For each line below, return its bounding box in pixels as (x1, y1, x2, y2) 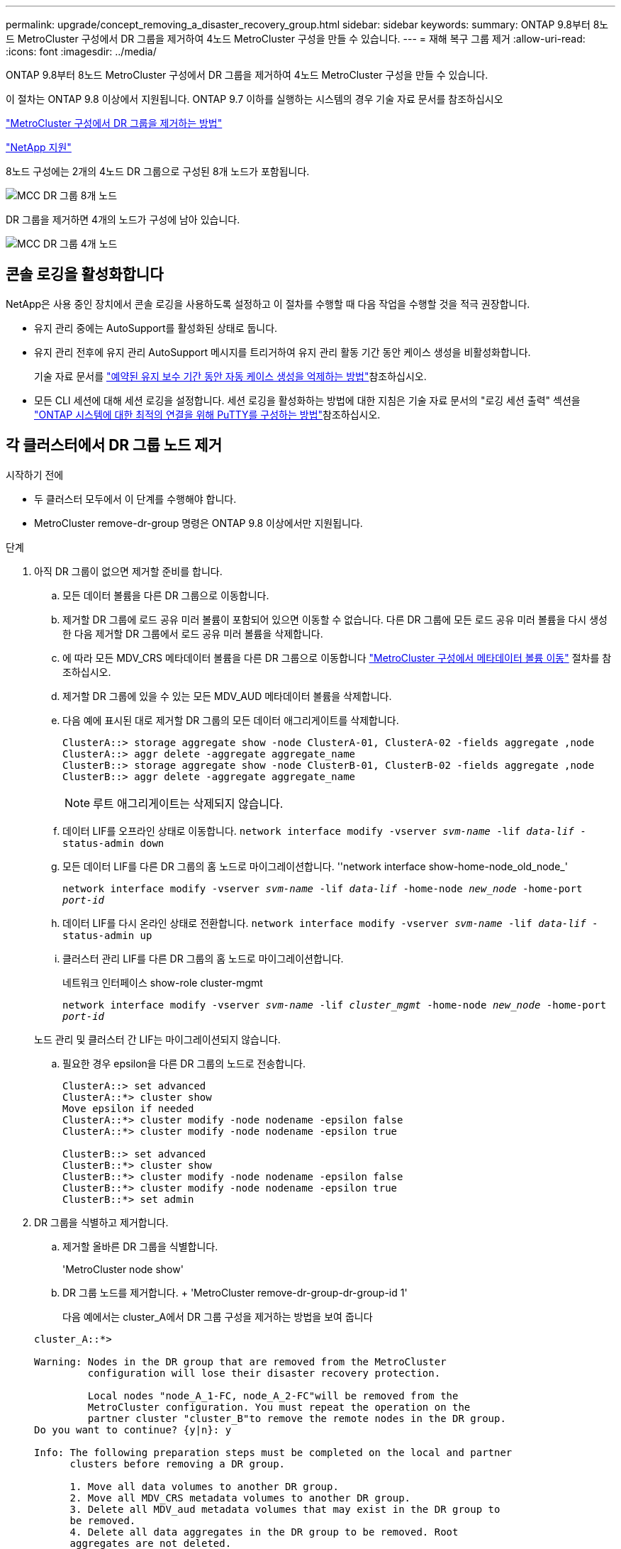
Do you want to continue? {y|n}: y (34, 1423, 232, 1436)
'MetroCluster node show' (62, 1262, 184, 1275)
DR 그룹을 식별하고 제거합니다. (34, 1216, 169, 1228)
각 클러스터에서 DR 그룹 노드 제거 (6, 436, 222, 455)
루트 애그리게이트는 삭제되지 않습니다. (93, 796, 284, 811)
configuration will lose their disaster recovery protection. (87, 1367, 441, 1379)
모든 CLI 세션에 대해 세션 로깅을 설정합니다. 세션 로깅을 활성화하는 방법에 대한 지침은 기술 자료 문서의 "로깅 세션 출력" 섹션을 (34, 394, 581, 406)
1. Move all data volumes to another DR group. (69, 1480, 339, 1492)
